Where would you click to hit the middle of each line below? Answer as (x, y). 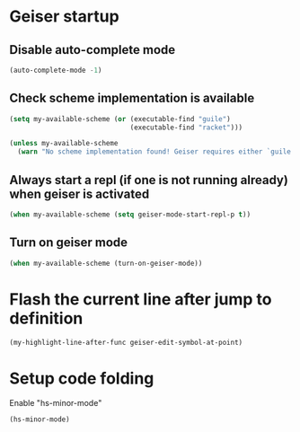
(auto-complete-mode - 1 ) (56, 70)
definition (46, 318)
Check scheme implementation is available (132, 98)
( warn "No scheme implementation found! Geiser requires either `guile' (156, 152)
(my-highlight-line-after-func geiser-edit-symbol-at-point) (126, 342)
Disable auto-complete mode (93, 50)
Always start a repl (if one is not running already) (149, 180)
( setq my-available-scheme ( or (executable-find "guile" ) (120, 119)
